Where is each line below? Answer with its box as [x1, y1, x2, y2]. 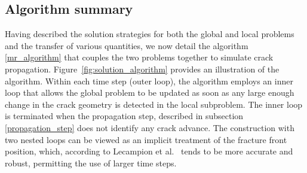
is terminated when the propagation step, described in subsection [5, 110, 244, 122]
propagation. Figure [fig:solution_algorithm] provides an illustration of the [5, 62, 280, 75]
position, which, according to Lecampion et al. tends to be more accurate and [5, 145, 293, 157]
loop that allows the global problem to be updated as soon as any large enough [5, 86, 294, 99]
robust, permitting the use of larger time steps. [5, 156, 177, 169]
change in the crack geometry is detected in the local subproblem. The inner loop [5, 98, 303, 110]
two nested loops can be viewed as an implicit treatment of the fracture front [5, 133, 287, 145]
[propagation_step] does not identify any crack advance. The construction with [5, 121, 294, 133]
